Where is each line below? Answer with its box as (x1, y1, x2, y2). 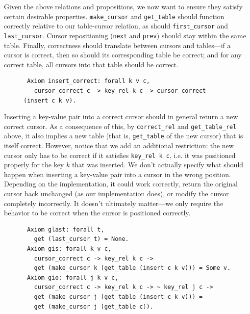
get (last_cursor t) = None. (34, 235, 129, 243)
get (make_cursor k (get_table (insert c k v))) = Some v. (34, 264, 231, 272)
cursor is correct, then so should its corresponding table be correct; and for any (4, 50, 242, 60)
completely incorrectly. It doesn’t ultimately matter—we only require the (4, 198, 224, 208)
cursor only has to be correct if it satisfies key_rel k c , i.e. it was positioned (4, 150, 236, 160)
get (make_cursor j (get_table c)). (34, 303, 153, 310)
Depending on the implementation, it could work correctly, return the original (4, 179, 238, 189)
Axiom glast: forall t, (27, 226, 104, 233)
